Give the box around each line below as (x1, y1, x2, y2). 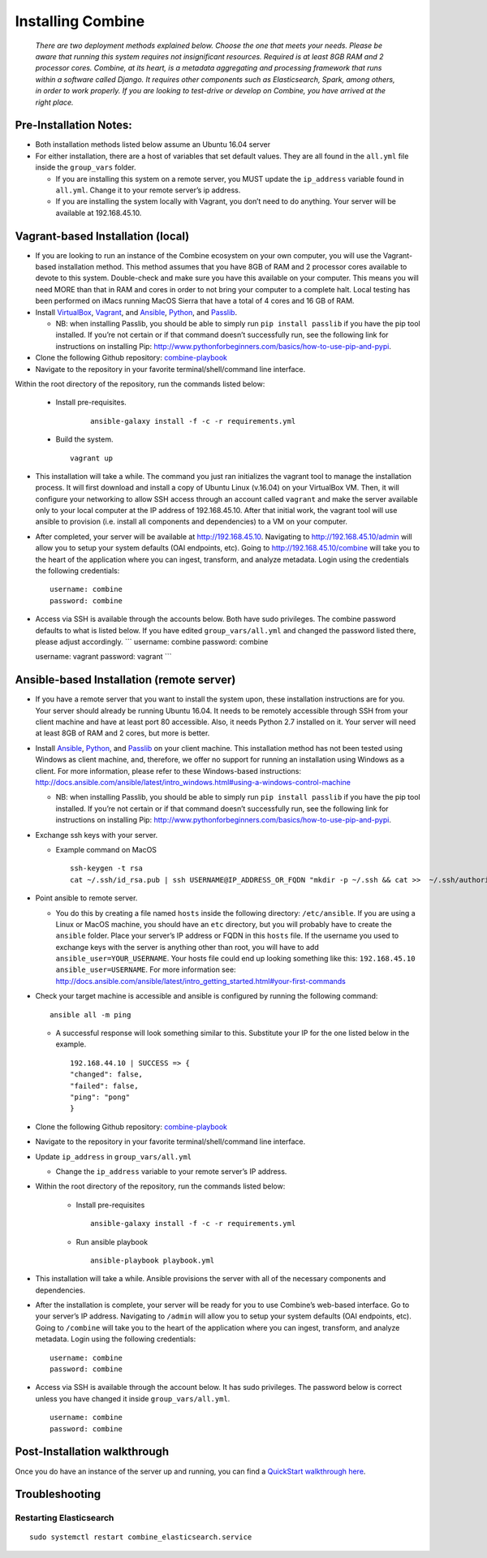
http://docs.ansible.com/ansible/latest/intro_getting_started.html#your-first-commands (55, 976, 347, 986)
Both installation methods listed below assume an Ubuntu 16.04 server (35, 140, 271, 149)
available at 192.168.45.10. (55, 208, 142, 218)
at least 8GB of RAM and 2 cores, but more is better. (35, 728, 210, 738)
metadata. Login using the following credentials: (35, 1334, 196, 1344)
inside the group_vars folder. (35, 162, 137, 172)
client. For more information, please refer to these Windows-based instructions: (35, 766, 302, 775)
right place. (35, 97, 74, 107)
